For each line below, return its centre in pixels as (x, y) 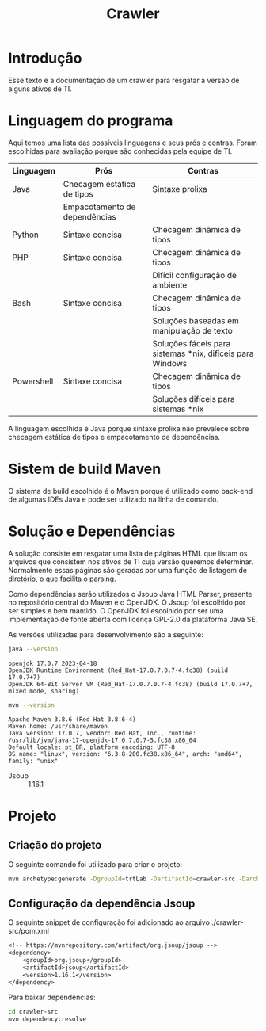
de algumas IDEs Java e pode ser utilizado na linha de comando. (114, 499)
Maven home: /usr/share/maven (58, 726)
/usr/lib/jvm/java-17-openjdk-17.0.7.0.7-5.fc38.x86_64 (102, 740)
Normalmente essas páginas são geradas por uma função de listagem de (128, 570)
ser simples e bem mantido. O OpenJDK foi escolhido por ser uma (116, 610)
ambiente (170, 284)
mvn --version (32, 705)
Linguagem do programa (91, 121)
